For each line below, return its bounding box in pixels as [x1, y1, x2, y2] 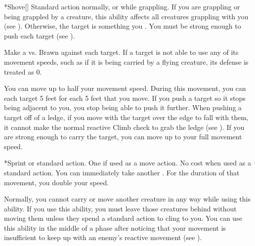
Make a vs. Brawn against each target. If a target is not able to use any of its [4, 47, 239, 57]
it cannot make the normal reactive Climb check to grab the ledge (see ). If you [4, 122, 245, 132]
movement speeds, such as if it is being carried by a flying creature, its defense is [4, 56, 249, 67]
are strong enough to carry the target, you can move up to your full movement [4, 131, 242, 142]
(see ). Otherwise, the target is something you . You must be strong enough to [4, 21, 241, 31]
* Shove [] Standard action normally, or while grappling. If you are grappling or [4, 1, 240, 11]
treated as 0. [4, 66, 42, 77]
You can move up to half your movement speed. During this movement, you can [4, 83, 246, 93]
